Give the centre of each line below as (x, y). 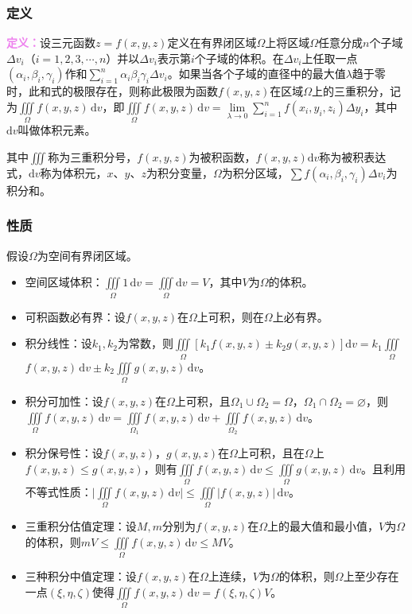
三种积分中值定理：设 (81, 576)
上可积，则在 (230, 316)
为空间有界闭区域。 (87, 255)
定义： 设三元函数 (51, 43)
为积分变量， (180, 172)
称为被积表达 (353, 156)
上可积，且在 (271, 453)
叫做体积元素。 (57, 130)
